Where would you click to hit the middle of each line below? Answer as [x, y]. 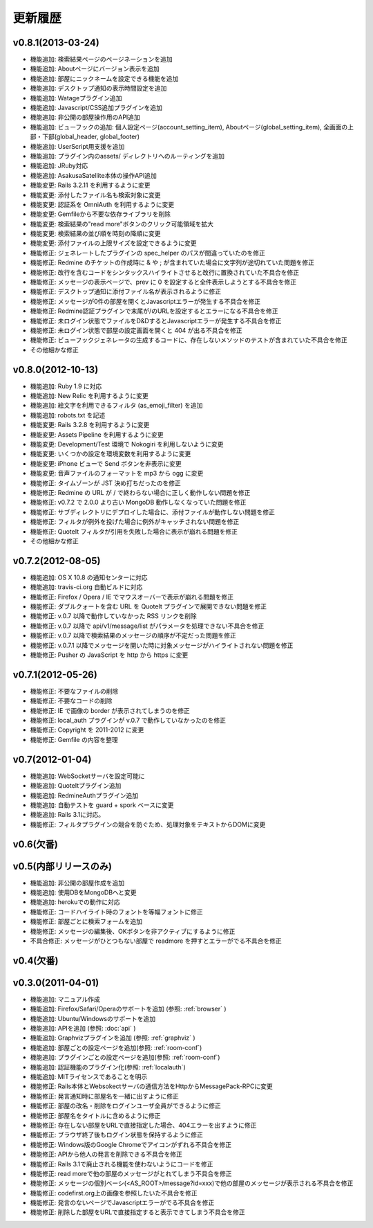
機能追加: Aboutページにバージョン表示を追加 [95, 69]
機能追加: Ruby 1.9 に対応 [66, 386]
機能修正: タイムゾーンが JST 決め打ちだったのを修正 [105, 483]
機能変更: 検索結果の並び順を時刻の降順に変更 [95, 234]
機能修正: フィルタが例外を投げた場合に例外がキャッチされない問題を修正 [135, 522]
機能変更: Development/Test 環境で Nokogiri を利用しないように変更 [127, 444]
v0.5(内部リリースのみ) [62, 866]
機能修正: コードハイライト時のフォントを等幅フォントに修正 [116, 912]
